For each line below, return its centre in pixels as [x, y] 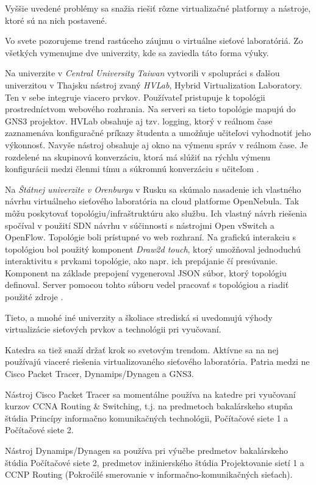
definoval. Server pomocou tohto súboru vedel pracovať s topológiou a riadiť [147, 285]
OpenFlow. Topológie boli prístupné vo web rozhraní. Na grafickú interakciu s [150, 237]
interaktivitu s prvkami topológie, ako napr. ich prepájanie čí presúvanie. [141, 261]
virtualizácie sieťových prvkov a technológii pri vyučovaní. [113, 329]
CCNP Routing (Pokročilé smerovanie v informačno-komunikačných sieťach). [149, 474]
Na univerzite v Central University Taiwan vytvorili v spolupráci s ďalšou [142, 73]
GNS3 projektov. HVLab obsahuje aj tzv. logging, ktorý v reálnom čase [139, 120]
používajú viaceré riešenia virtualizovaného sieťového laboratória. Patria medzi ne [157, 361]
